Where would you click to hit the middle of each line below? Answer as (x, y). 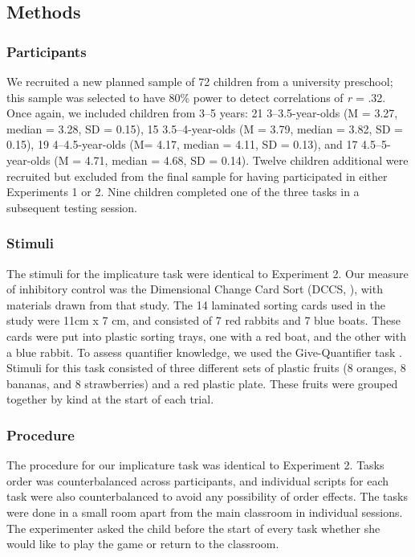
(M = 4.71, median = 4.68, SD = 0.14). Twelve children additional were (231, 160)
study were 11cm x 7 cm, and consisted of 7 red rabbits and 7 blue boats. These (203, 320)
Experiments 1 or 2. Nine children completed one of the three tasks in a (183, 192)
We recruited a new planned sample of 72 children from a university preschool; (200, 81)
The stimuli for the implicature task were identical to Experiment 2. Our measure (207, 273)
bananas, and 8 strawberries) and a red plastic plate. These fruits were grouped (202, 383)
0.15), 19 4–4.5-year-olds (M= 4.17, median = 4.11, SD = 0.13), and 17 (182, 144)
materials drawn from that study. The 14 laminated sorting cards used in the (196, 304)
